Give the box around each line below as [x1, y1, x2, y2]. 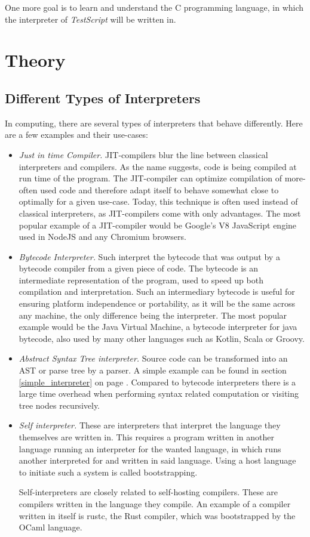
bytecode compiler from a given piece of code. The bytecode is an [19, 262, 259, 274]
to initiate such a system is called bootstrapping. [19, 465, 198, 478]
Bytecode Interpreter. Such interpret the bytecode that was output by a [19, 250, 280, 263]
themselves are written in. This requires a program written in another [19, 431, 275, 443]
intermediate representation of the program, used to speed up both [19, 273, 263, 286]
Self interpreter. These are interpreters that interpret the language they [19, 419, 281, 431]
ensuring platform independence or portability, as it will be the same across [19, 297, 296, 310]
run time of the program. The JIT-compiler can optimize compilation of [19, 172, 282, 184]
